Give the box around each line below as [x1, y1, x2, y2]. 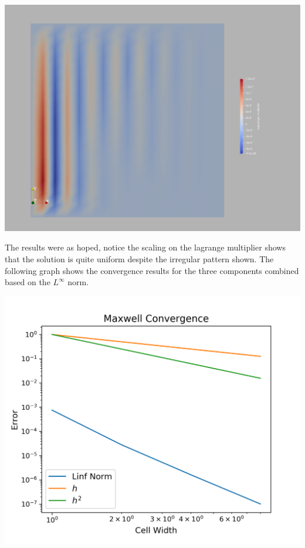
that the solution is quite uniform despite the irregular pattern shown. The [5, 253, 274, 265]
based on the [5, 276, 50, 288]
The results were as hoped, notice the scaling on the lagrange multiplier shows [5, 241, 286, 253]
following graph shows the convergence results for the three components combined [5, 264, 299, 276]
